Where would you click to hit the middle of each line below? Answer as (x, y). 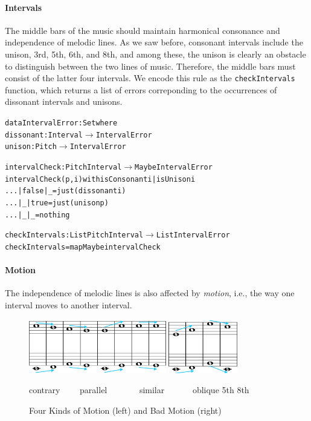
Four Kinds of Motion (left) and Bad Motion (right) (125, 410)
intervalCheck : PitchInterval (63, 167)
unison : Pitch (31, 147)
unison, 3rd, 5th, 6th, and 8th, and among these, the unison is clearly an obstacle (155, 54)
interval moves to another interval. (69, 304)
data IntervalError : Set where (61, 123)
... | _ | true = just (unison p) (57, 203)
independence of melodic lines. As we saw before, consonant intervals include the (154, 42)
